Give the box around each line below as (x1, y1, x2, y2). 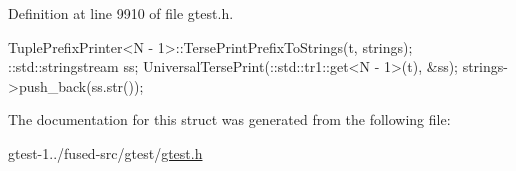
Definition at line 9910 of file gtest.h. (8, 3, 234, 23)
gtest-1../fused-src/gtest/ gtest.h (8, 142, 203, 163)
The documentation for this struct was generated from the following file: (8, 109, 451, 130)
